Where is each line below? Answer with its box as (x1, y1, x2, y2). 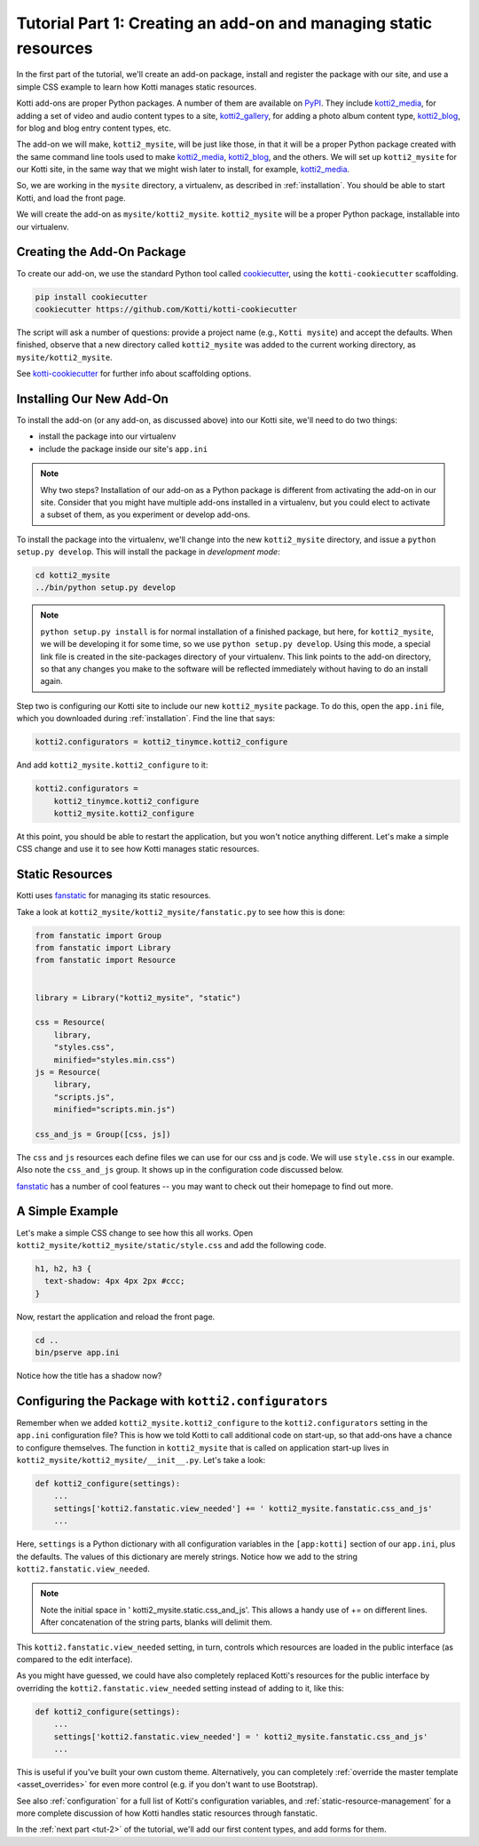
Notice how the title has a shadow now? (16, 1371, 162, 1381)
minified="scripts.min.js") (53, 1104, 177, 1115)
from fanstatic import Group (35, 930, 162, 941)
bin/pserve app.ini (35, 1348, 120, 1358)
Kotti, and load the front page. (16, 192, 126, 203)
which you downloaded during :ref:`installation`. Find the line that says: (16, 713, 275, 724)
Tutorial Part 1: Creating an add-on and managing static (16, 13, 433, 33)
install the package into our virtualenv (38, 431, 177, 442)
